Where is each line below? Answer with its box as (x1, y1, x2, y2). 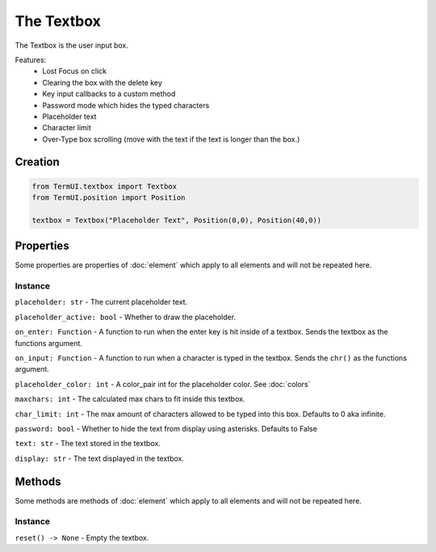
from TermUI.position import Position (31, 193, 186, 202)
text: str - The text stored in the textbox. (15, 439, 161, 449)
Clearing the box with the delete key (42, 78, 163, 87)
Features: (15, 55, 47, 65)
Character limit (42, 123, 92, 133)
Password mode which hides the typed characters (42, 100, 210, 110)
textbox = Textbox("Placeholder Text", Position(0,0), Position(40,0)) (31, 215, 322, 225)
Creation (15, 155, 60, 169)
